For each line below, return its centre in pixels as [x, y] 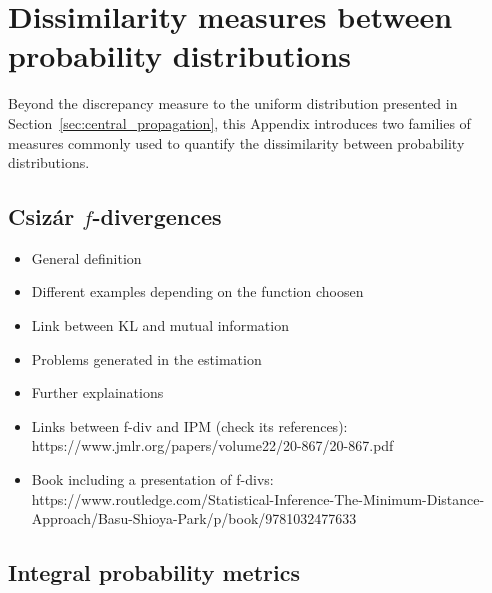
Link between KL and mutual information [160, 325]
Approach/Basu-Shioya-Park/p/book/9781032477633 [194, 518]
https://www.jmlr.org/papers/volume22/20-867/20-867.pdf [212, 445]
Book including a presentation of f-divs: [152, 479]
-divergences [157, 216]
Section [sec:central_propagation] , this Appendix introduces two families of [239, 122]
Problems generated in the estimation [146, 358]
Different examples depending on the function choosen [197, 291]
